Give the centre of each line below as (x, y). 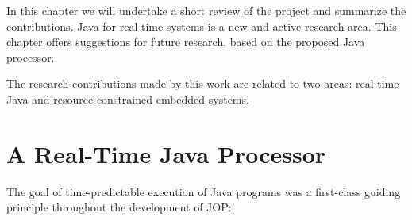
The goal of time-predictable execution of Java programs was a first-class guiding (204, 191)
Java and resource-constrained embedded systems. (128, 99)
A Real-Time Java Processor (166, 153)
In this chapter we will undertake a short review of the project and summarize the (206, 10)
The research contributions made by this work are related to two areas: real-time (203, 83)
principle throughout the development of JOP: (119, 207)
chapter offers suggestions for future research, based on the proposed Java (186, 42)
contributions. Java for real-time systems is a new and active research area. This (202, 26)
